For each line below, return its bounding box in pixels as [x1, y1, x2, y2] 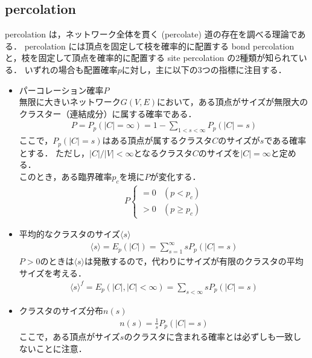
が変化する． [150, 170, 201, 182]
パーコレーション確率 [19, 83, 104, 96]
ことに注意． [36, 342, 87, 354]
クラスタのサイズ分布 [19, 304, 104, 316]
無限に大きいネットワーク [19, 95, 121, 108]
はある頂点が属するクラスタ [102, 134, 212, 147]
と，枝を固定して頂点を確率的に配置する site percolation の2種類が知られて [5, 51, 299, 64]
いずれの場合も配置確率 [24, 63, 118, 75]
